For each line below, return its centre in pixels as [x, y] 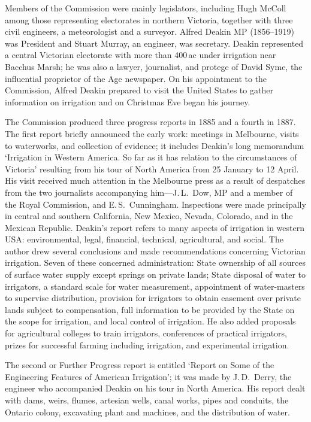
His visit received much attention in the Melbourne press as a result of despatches [155, 180]
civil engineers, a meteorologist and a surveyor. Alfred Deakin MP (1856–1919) [150, 31]
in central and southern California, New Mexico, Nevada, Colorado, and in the [149, 216]
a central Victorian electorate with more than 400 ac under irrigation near [141, 55]
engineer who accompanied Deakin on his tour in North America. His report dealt [155, 388]
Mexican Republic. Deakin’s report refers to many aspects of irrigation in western [155, 227]
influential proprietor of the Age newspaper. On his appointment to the [136, 78]
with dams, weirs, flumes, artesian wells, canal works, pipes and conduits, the [147, 400]
